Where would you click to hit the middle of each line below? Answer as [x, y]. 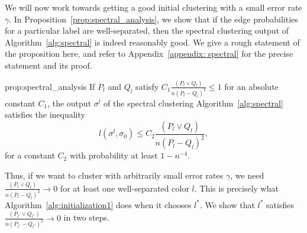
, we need [247, 175]
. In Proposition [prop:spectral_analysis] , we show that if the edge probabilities [153, 19]
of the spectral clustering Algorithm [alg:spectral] [193, 103]
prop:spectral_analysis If [50, 86]
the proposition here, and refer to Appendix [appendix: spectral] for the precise [149, 54]
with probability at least [114, 155]
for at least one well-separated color [125, 188]
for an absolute [251, 86]
